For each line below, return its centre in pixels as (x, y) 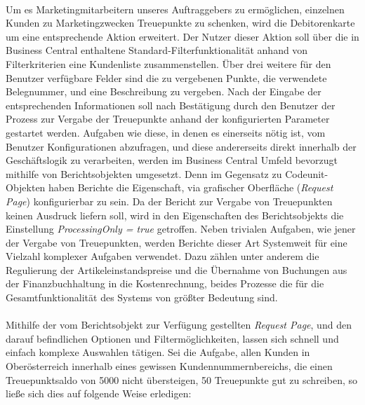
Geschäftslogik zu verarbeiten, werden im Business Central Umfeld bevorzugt (172, 160)
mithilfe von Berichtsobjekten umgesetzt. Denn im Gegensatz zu (144, 173)
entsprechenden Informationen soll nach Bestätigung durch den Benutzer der (171, 105)
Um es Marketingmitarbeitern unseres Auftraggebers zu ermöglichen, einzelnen (175, 9)
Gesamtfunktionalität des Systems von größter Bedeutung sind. (142, 297)
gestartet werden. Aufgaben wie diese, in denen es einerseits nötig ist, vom (166, 132)
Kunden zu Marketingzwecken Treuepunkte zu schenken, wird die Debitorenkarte (180, 23)
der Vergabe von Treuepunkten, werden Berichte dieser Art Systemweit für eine (177, 242)
